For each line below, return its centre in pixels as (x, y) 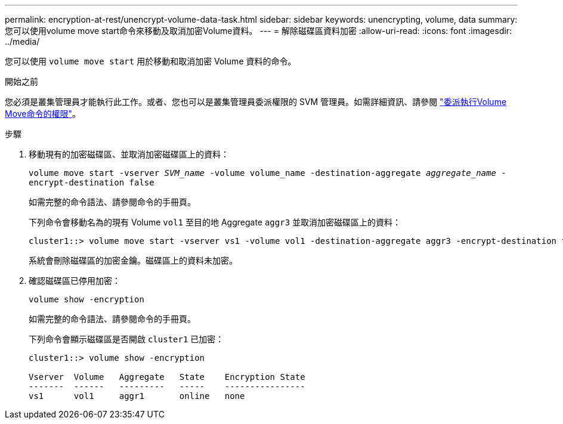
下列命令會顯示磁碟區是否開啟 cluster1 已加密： (126, 339)
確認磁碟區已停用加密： (75, 281)
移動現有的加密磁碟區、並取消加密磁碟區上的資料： (129, 154)
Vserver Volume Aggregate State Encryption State (167, 377)
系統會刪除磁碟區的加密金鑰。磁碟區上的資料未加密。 (133, 260)
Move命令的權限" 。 (43, 114)
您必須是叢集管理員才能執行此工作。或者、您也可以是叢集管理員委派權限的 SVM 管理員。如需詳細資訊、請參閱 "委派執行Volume (256, 102)
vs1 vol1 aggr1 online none (137, 396)
